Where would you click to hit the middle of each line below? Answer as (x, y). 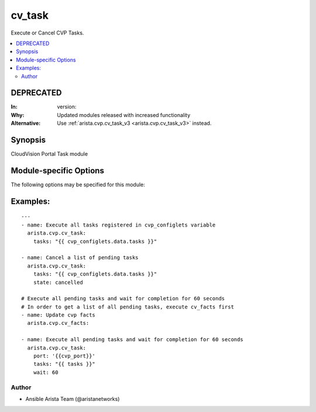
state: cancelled (58, 282)
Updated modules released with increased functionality (124, 115)
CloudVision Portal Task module (49, 154)
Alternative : (26, 123)
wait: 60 (46, 372)
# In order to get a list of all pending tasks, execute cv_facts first (128, 307)
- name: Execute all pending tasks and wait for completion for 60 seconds (132, 340)
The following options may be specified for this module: (78, 185)
